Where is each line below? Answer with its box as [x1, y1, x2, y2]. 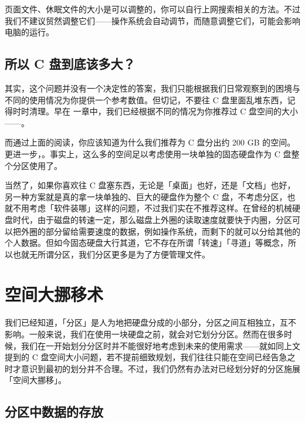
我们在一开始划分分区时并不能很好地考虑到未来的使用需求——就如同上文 [21, 339, 300, 351]
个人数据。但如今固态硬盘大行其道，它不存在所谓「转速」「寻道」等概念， [5, 236, 288, 249]
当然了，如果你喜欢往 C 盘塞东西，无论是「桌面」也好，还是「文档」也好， [5, 179, 296, 191]
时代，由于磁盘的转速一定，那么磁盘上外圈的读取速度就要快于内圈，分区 [12, 213, 292, 225]
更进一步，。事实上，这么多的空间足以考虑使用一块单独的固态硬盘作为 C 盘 [5, 147, 292, 160]
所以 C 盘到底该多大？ [5, 55, 135, 73]
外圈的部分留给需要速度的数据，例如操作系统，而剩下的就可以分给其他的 [21, 225, 300, 237]
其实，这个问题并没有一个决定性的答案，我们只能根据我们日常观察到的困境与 [5, 82, 300, 94]
